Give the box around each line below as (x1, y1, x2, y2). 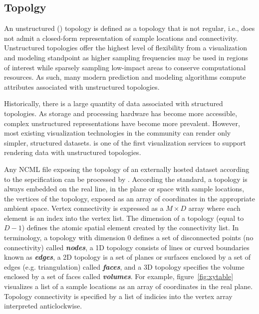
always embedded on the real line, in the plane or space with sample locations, (4, 183, 245, 194)
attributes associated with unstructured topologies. (4, 81, 160, 92)
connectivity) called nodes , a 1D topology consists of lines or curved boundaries (4, 242, 250, 252)
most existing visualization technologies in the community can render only (4, 128, 231, 138)
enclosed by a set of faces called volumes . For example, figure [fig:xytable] (4, 271, 234, 282)
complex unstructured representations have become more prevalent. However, (4, 118, 240, 128)
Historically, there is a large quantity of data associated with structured (4, 98, 223, 109)
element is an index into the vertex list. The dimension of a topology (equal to (4, 212, 244, 223)
